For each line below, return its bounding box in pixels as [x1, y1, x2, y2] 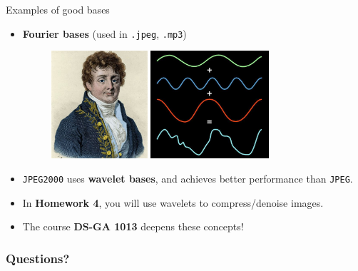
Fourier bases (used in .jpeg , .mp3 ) [22, 26, 187, 41]
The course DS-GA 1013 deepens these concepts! [22, 219, 244, 234]
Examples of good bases [6, 2, 110, 16]
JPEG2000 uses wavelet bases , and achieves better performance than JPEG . [22, 171, 353, 186]
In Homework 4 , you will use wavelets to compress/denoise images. [22, 195, 324, 210]
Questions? [6, 249, 70, 267]
